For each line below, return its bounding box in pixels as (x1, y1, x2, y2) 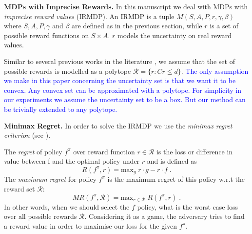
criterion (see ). (4, 130, 51, 140)
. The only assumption (181, 65, 249, 76)
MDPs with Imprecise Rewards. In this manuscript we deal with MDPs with (4, 1, 248, 11)
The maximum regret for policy (4, 174, 97, 184)
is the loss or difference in (156, 146, 233, 156)
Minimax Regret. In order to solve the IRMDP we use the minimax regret (4, 120, 233, 130)
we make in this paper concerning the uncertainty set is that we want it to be (4, 75, 236, 85)
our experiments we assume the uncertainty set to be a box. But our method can (4, 94, 246, 105)
